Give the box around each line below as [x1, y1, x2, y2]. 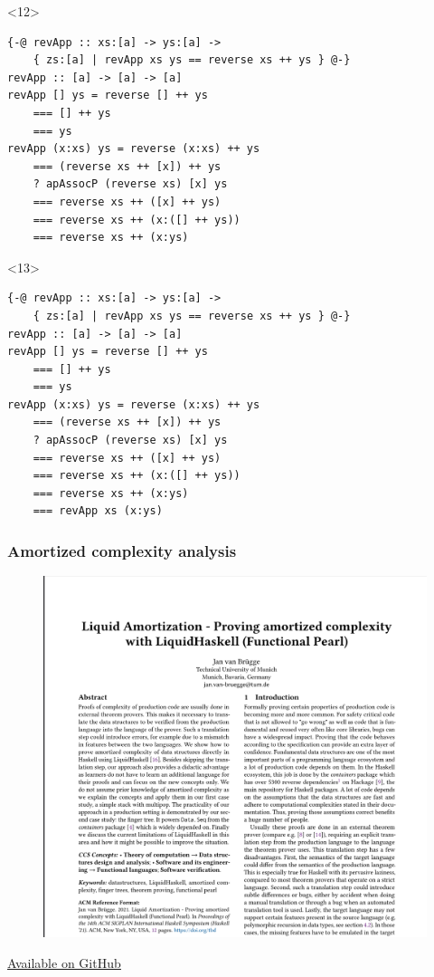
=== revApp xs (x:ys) [33, 504, 163, 518]
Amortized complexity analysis [7, 539, 237, 561]
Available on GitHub [7, 953, 121, 972]
